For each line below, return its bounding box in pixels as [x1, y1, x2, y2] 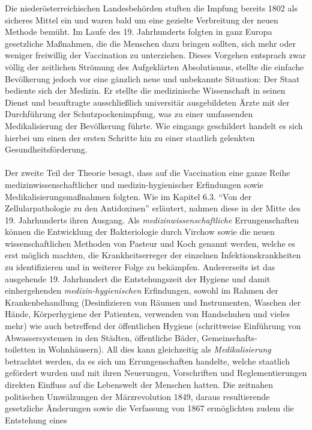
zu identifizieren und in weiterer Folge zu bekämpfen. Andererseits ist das [5, 261, 275, 273]
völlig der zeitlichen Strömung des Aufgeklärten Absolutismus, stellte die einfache [5, 60, 304, 73]
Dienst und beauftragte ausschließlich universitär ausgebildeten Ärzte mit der [5, 95, 290, 108]
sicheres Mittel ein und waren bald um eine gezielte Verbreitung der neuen [5, 13, 278, 26]
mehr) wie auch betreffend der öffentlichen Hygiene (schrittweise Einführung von [5, 319, 301, 332]
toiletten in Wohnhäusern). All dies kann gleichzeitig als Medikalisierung [5, 343, 271, 356]
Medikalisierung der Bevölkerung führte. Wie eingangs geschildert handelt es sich [5, 119, 303, 132]
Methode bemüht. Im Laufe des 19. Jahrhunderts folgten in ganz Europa [5, 25, 272, 38]
